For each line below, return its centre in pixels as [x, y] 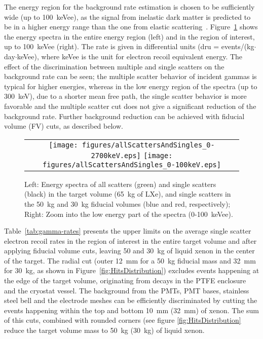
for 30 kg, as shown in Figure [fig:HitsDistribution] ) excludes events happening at [132, 270]
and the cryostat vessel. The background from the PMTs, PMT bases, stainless [127, 290]
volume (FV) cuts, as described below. [64, 126]
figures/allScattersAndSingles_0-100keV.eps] [132, 164]
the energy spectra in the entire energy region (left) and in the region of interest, [129, 36]
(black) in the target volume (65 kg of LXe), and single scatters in [128, 194]
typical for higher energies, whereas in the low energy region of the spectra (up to [131, 86]
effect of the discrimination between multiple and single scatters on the [114, 66]
